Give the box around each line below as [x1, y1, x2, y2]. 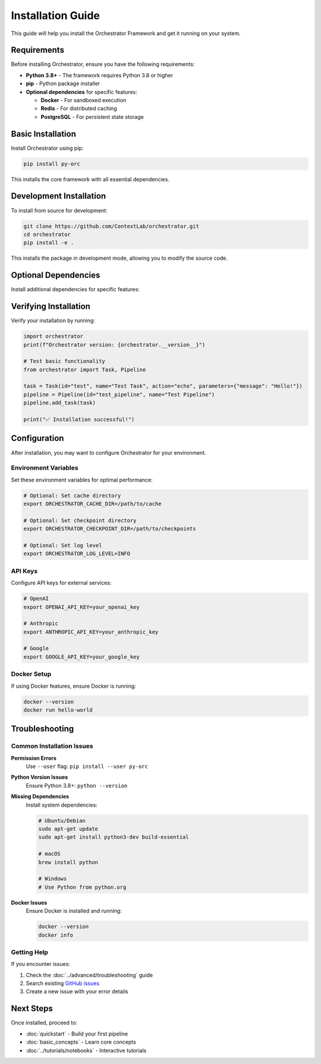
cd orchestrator [23, 231, 71, 238]
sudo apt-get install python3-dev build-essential [38, 834, 190, 841]
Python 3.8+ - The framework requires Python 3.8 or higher [26, 71, 174, 78]
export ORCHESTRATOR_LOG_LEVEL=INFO [23, 550, 131, 557]
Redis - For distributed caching [40, 105, 117, 112]
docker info [38, 931, 74, 939]
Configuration [11, 433, 64, 443]
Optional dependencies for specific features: [26, 88, 137, 95]
